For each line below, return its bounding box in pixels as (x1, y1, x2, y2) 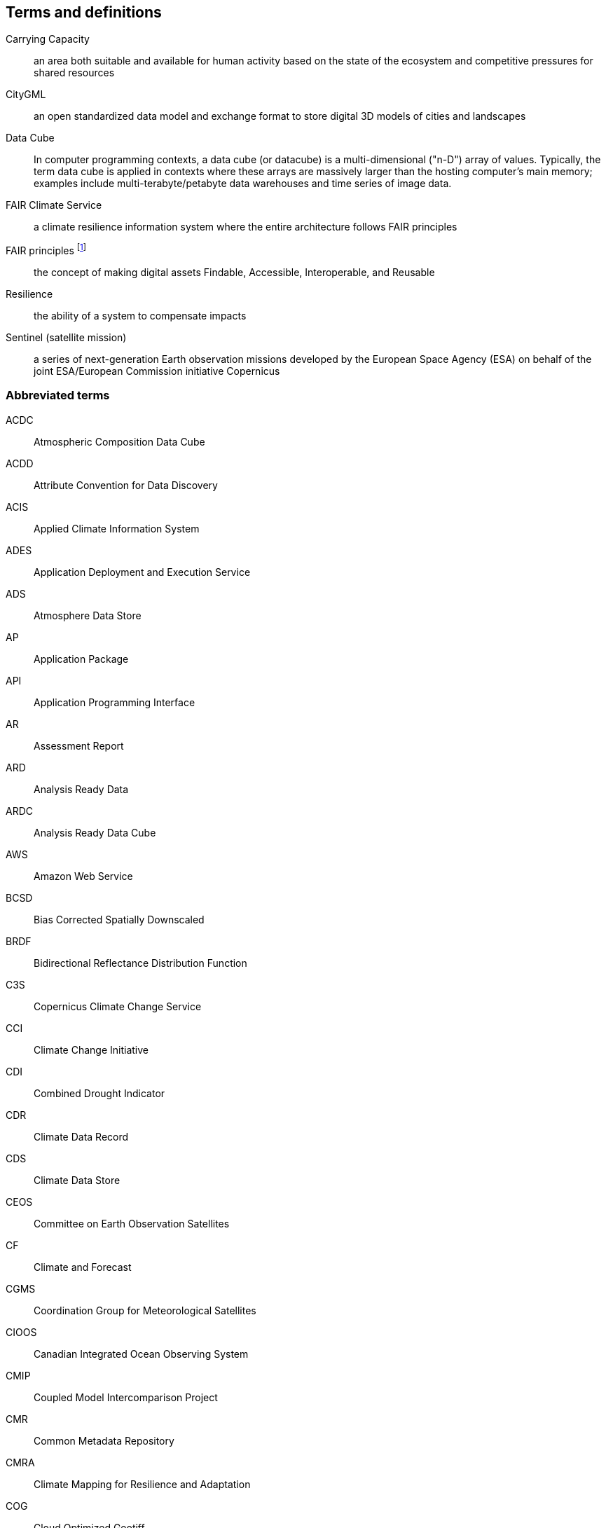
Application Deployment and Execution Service (34, 565, 251, 578)
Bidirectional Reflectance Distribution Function (34, 956, 247, 969)
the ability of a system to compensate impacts (34, 310, 247, 322)
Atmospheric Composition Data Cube (34, 435, 205, 448)
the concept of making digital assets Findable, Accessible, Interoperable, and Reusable (34, 266, 435, 279)
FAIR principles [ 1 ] (6, 242, 87, 257)
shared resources (34, 67, 115, 79)
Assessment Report (34, 739, 124, 752)
